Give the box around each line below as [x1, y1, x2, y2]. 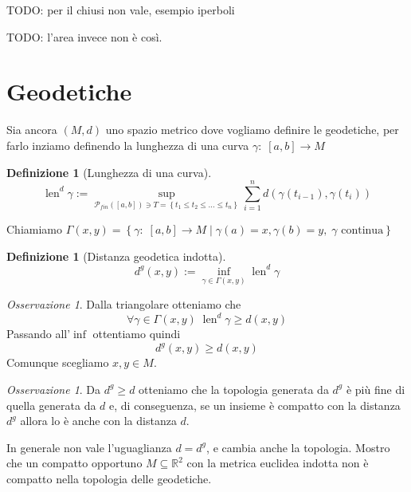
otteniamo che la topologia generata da [139, 380, 329, 397]
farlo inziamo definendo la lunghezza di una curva [6, 136, 249, 153]
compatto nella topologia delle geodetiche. [6, 470, 212, 486]
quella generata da [6, 396, 96, 413]
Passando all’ [6, 325, 71, 342]
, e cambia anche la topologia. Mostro [206, 439, 390, 455]
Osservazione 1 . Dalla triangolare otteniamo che [6, 296, 241, 313]
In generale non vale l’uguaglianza [6, 439, 172, 455]
